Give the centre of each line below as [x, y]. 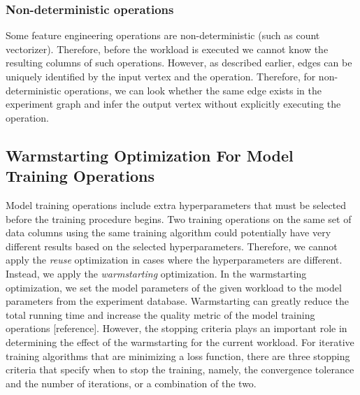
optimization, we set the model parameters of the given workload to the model [174, 287]
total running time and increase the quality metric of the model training [160, 314]
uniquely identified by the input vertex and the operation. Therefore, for [161, 76]
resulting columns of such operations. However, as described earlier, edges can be [179, 63]
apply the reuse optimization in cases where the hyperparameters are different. [174, 260]
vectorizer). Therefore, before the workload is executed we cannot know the [167, 49]
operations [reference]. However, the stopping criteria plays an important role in [177, 328]
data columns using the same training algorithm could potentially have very [168, 232]
